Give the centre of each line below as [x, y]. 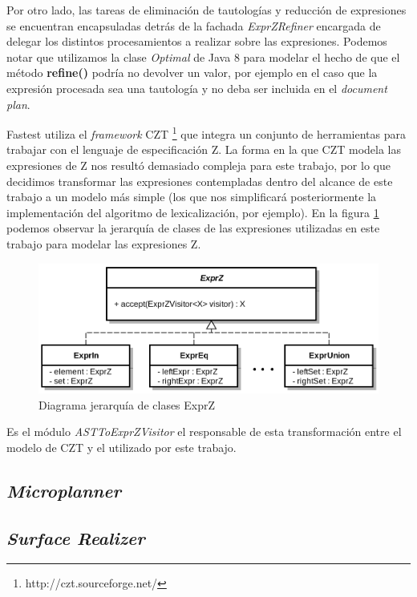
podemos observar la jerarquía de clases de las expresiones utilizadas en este [193, 228]
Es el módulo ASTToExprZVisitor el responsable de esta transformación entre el [204, 432]
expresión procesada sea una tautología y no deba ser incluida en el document [197, 88]
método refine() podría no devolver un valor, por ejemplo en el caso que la [192, 73]
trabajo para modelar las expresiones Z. [104, 243]
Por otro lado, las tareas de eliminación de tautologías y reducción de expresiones [206, 10]
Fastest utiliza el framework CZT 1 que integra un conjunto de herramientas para [206, 133]
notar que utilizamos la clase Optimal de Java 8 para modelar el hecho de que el [203, 56]
